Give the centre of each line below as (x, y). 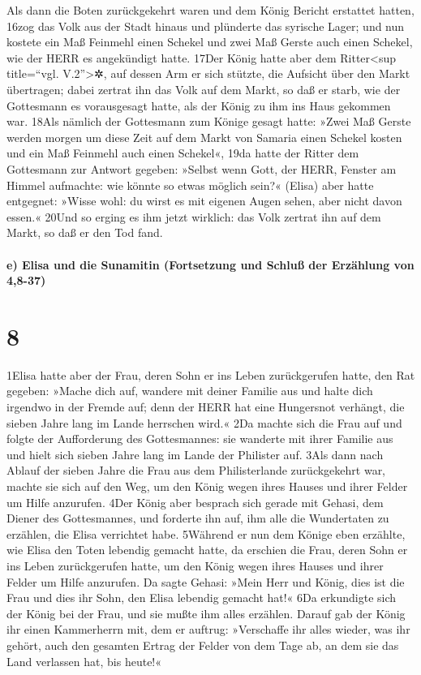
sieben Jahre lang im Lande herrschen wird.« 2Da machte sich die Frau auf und (204, 422)
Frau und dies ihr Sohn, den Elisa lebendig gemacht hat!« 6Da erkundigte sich (202, 598)
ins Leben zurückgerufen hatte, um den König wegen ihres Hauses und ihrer (195, 565)
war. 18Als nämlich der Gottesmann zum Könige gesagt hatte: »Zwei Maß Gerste (209, 121)
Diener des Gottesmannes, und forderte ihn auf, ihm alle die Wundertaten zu (198, 518)
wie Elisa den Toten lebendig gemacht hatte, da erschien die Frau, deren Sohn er (207, 550)
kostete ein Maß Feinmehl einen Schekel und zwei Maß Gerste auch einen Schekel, (210, 42)
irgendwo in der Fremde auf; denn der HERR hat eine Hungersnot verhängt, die (206, 406)
